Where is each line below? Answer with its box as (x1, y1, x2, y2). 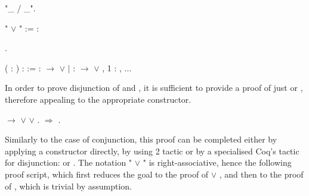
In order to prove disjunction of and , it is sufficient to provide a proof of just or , (5, 81, 303, 94)
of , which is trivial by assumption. (5, 179, 132, 192)
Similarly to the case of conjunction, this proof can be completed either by (5, 133, 277, 146)
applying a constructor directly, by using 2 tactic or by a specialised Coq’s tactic (5, 144, 299, 157)
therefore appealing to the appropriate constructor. (5, 93, 191, 105)
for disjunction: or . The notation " (5, 156, 132, 169)
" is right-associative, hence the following (143, 156, 292, 169)
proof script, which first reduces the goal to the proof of (5, 167, 209, 180)
